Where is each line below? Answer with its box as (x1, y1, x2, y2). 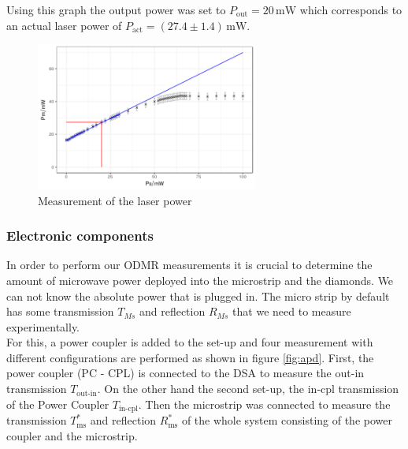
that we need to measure (232, 303, 351, 320)
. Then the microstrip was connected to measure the (138, 395, 391, 412)
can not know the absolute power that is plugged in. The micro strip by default (6, 287, 390, 304)
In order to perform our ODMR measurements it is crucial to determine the (6, 256, 373, 273)
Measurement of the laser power (38, 192, 192, 208)
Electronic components (6, 226, 154, 245)
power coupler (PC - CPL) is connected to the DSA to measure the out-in (6, 365, 365, 381)
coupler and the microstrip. (6, 427, 138, 443)
